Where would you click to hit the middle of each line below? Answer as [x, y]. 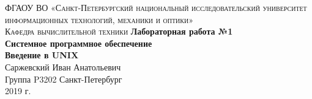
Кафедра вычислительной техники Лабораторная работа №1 [119, 31]
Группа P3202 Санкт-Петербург [64, 79]
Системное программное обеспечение [79, 43]
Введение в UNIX [42, 55]
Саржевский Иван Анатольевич [63, 67]
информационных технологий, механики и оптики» [99, 19]
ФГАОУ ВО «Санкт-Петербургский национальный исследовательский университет [156, 7]
